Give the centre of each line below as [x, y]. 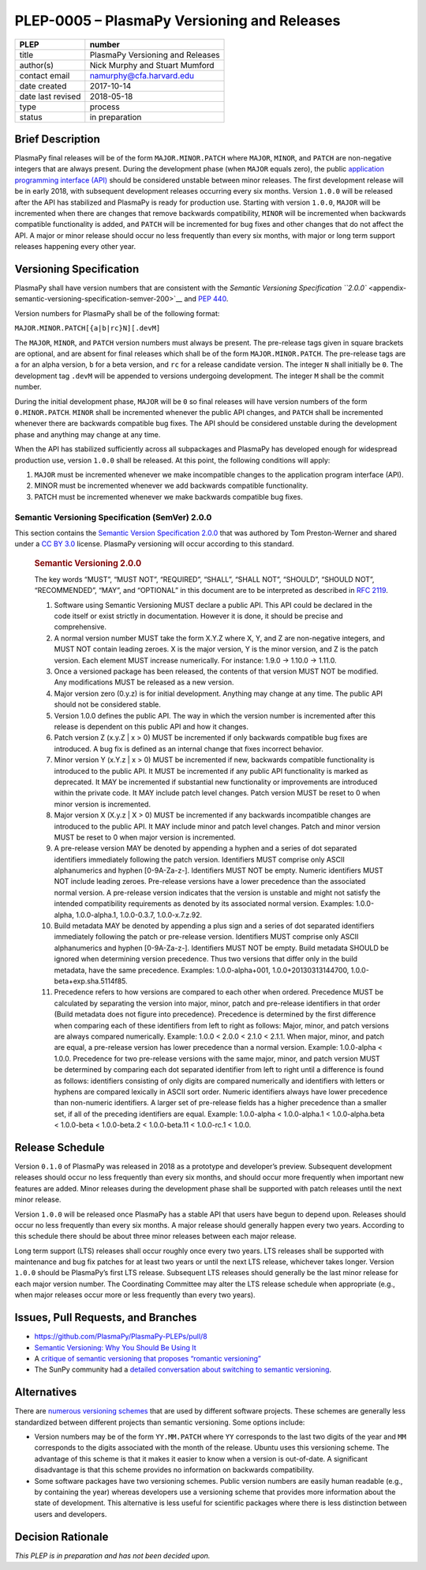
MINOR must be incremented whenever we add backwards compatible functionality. [171, 485]
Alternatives [46, 1393]
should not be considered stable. [108, 704]
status [31, 117]
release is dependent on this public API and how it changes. [151, 727]
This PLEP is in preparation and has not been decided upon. [112, 1555]
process [105, 107]
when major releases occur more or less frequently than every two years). [135, 1295]
